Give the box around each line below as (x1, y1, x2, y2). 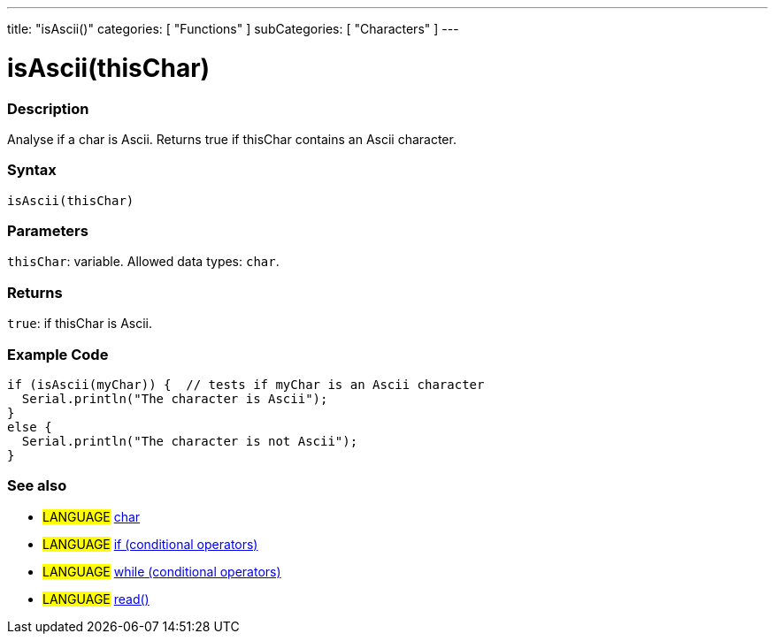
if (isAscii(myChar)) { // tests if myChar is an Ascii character (7, 377, 485, 392)
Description (7, 99, 89, 118)
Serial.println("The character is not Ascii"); (21, 433, 358, 448)
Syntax (7, 161, 57, 179)
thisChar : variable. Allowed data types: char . (7, 254, 280, 270)
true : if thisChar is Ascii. (7, 316, 152, 332)
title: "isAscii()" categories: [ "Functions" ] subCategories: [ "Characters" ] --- (7, 21, 459, 36)
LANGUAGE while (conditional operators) (42, 563, 281, 579)
